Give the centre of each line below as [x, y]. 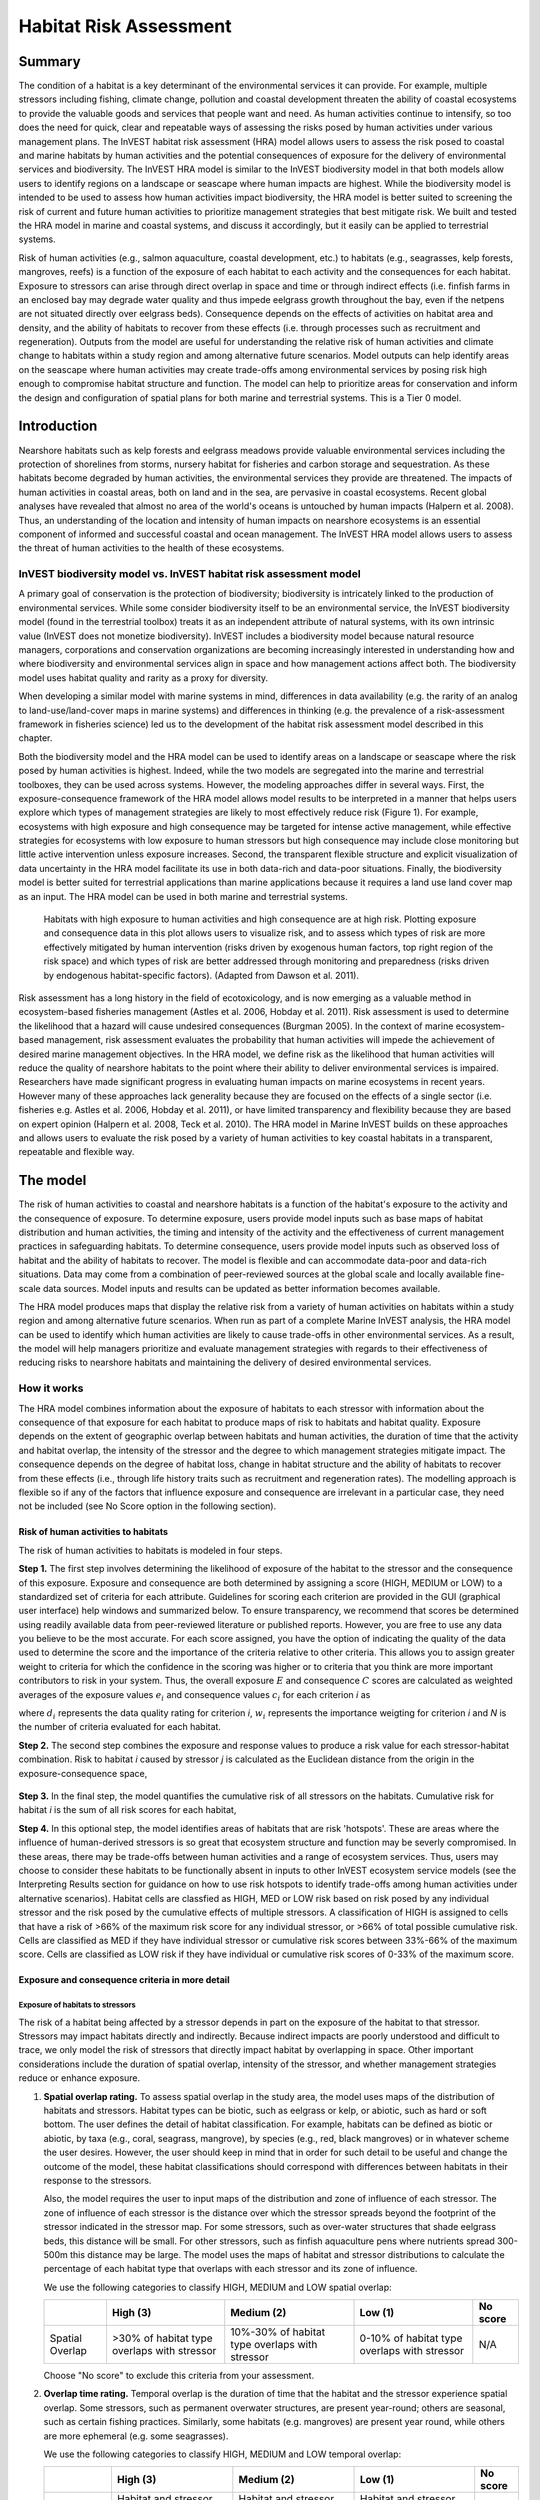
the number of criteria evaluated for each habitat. [120, 1727]
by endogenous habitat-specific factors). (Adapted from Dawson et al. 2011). [201, 975]
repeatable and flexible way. [76, 1152]
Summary [49, 61]
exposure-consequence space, [83, 1773]
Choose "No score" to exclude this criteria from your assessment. [179, 2376]
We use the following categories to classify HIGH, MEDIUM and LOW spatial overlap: [217, 2287]
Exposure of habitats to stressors [77, 2005]
